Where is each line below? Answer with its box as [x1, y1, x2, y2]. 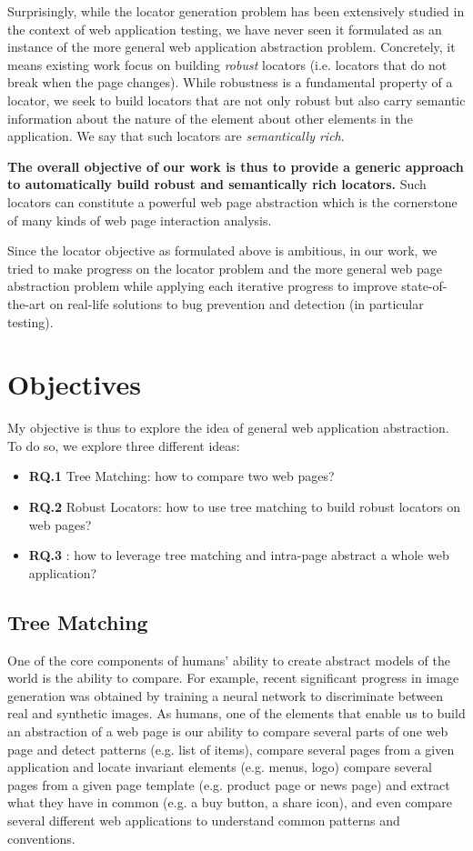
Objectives [7, 365, 141, 403]
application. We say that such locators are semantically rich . [7, 126, 345, 145]
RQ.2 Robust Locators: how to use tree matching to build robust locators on [28, 497, 461, 516]
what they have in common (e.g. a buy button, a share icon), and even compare [7, 793, 452, 812]
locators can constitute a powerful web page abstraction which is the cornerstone [7, 192, 458, 211]
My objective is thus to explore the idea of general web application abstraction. [7, 418, 449, 437]
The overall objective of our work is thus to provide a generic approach [7, 156, 464, 175]
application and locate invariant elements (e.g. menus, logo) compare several [7, 757, 432, 776]
